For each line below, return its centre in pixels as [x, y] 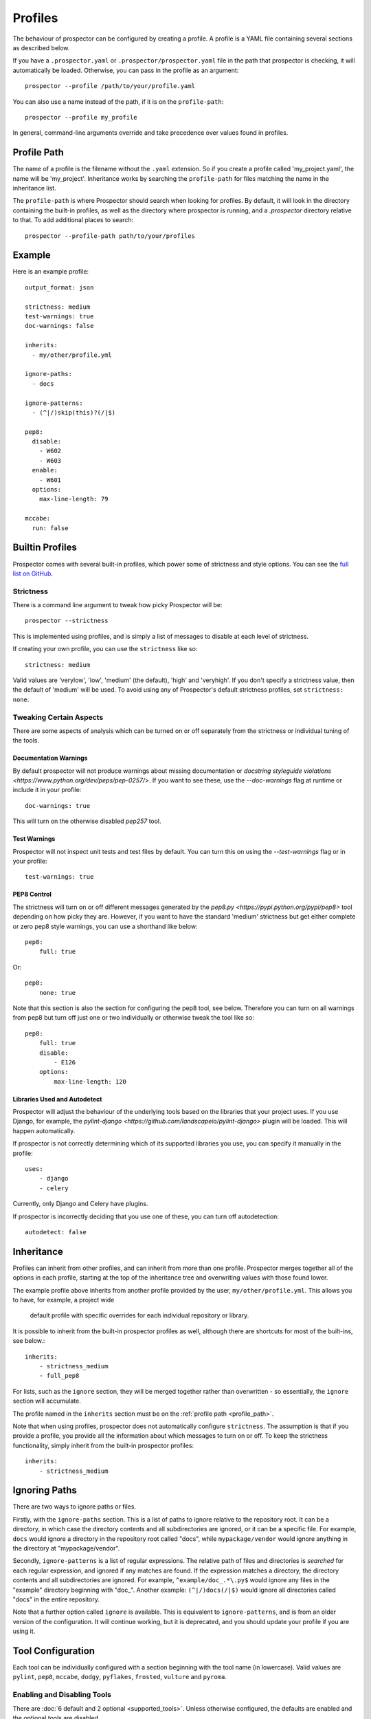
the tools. [26, 741]
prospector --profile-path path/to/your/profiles [110, 236]
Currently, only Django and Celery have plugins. [80, 1204]
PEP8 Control [32, 895]
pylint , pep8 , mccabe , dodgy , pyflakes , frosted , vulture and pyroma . [120, 1677]
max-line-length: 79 [74, 499]
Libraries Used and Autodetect [57, 1099]
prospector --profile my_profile [81, 117]
